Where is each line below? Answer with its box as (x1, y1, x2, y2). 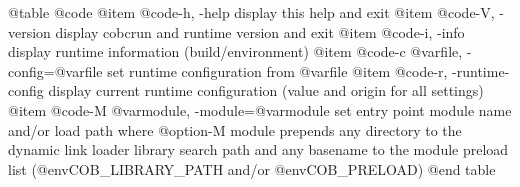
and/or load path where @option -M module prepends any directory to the (8, 119, 462, 140)
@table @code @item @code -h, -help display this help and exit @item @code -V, (8, 2, 495, 22)
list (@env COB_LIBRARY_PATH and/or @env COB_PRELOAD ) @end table (8, 158, 496, 179)
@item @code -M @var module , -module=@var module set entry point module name (8, 99, 512, 120)
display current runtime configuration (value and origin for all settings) (48, 80, 484, 101)
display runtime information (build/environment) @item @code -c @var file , (8, 41, 463, 62)
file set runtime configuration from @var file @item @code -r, (84, 60, 448, 81)
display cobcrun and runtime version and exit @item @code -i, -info (55, 21, 465, 42)
